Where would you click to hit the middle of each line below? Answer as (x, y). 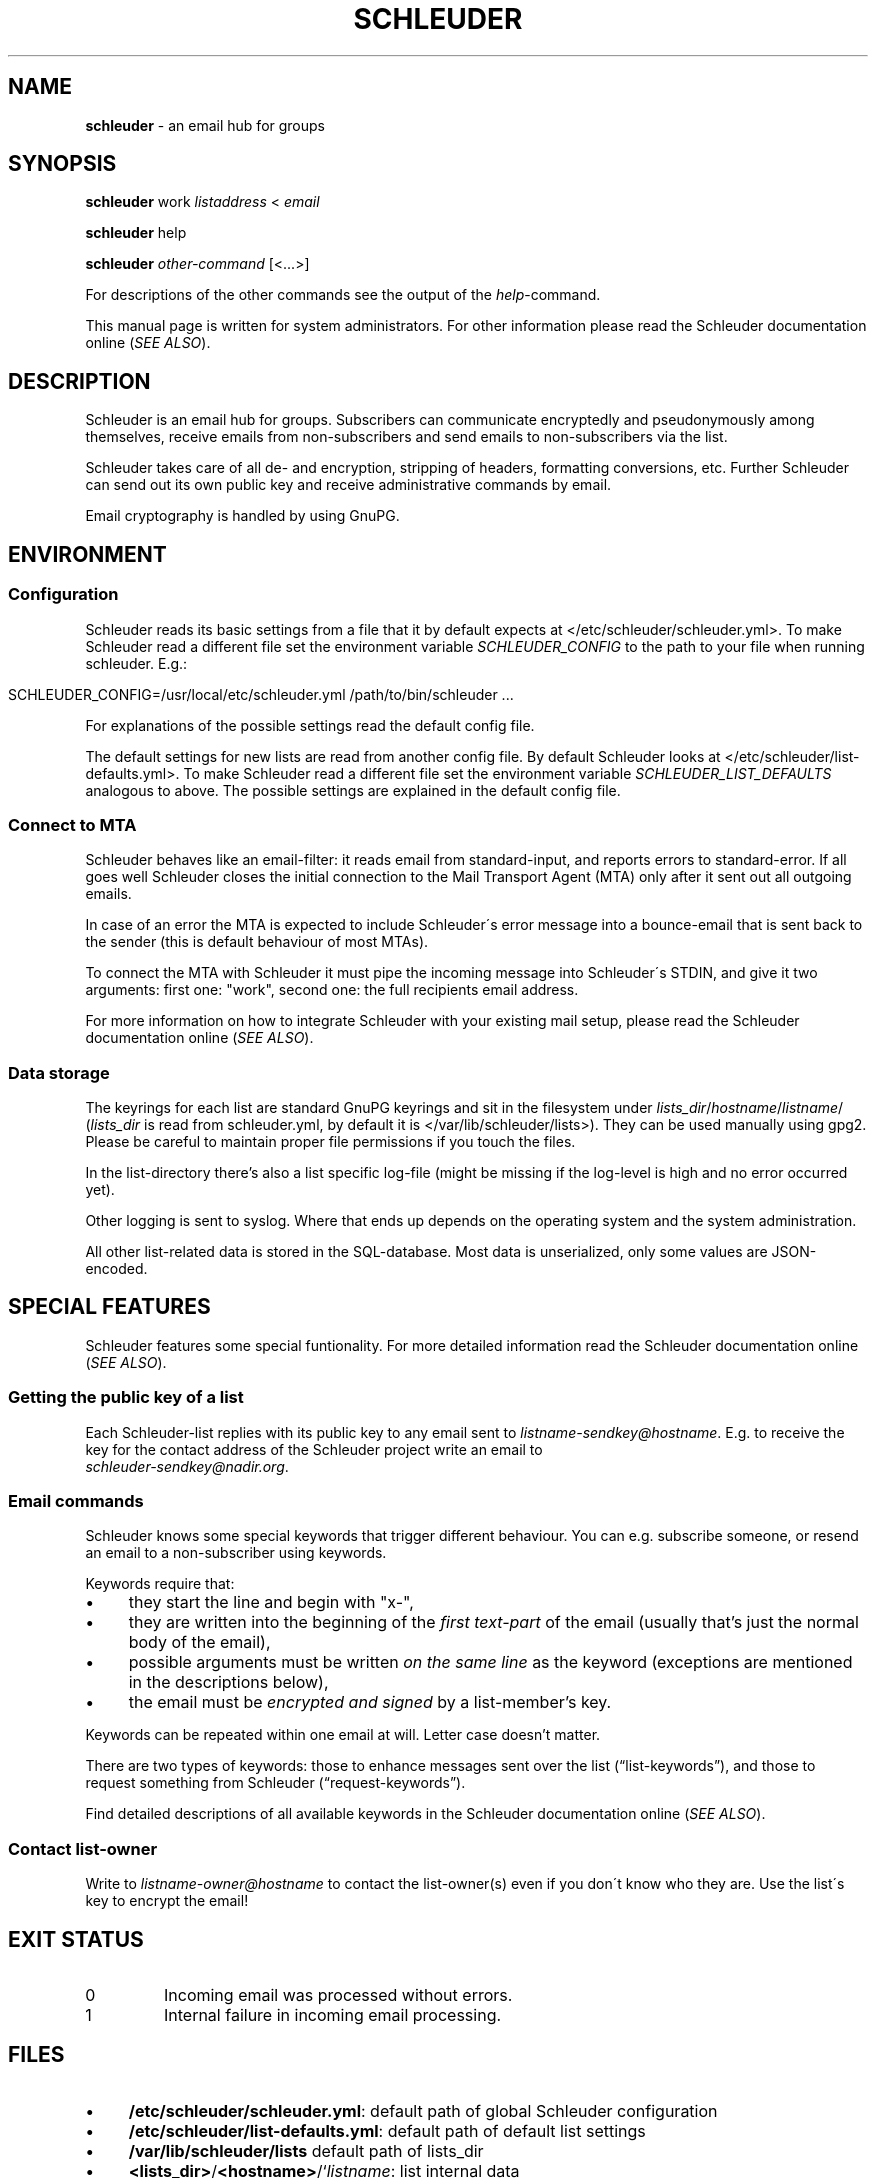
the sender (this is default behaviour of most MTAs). (257, 942)
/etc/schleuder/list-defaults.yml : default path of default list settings (387, 2130)
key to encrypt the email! (167, 1901)
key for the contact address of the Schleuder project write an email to (314, 1449)
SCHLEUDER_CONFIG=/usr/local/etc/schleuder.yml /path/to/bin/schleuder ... (261, 694)
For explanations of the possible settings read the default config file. (310, 725)
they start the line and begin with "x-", (271, 1602)
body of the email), (199, 1642)
